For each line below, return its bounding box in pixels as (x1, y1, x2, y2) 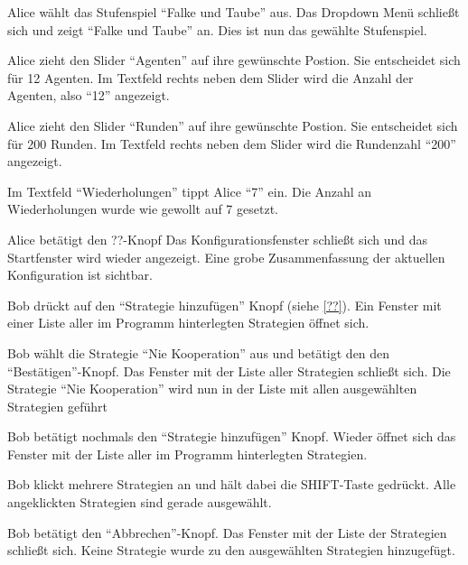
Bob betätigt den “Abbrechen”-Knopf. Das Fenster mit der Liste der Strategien (7, 523, 447, 542)
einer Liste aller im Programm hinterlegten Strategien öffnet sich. (7, 313, 370, 332)
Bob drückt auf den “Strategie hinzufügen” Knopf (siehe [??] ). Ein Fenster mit (7, 295, 442, 314)
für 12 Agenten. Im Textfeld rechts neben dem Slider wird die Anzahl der (7, 68, 414, 87)
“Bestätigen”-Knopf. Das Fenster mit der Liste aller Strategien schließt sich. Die (7, 361, 451, 380)
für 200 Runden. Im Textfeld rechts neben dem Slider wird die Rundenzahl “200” (7, 134, 456, 153)
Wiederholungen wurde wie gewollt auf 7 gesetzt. (7, 199, 278, 218)
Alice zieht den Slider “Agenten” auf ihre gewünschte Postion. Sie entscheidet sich (7, 51, 461, 69)
